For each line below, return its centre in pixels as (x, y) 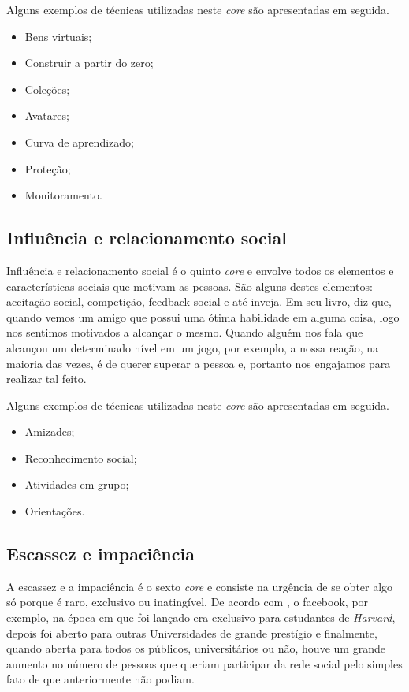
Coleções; (47, 89)
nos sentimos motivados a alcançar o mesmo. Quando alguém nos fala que (185, 332)
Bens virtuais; (58, 36)
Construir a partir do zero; (89, 63)
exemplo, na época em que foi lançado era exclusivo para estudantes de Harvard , (201, 618)
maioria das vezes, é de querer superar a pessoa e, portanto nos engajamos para (199, 363)
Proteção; (48, 168)
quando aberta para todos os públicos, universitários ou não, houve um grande (196, 648)
